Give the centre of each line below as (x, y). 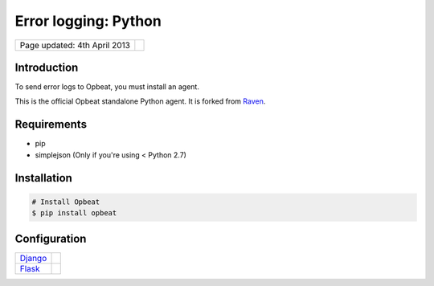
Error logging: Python (88, 21)
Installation (43, 178)
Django (33, 258)
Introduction (47, 67)
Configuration (51, 238)
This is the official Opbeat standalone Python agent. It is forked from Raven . (140, 101)
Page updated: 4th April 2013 (75, 45)
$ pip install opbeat (74, 213)
